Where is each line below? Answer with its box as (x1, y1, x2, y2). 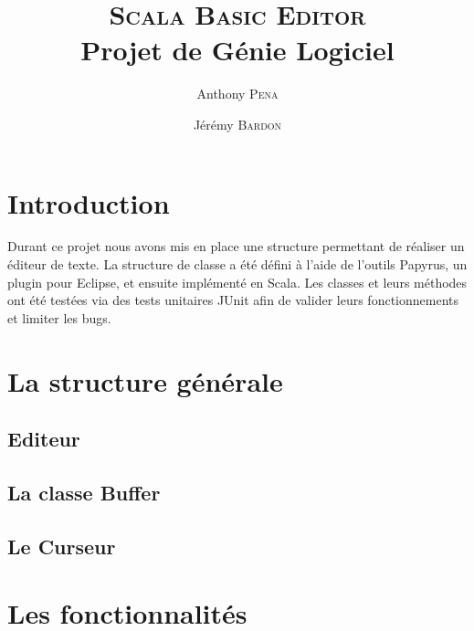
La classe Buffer (7, 478, 161, 506)
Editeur (7, 425, 80, 453)
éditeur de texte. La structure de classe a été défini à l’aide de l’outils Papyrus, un (7, 255, 468, 274)
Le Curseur (7, 531, 116, 560)
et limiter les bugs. (7, 308, 111, 327)
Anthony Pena (196, 84, 279, 103)
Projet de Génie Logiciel (80, 31, 395, 68)
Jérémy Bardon (193, 114, 282, 133)
